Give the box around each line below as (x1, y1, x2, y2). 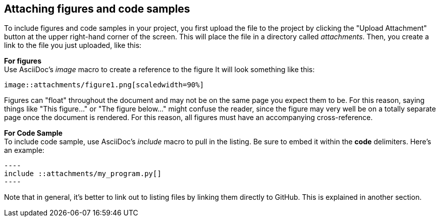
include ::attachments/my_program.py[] (4, 170, 161, 178)
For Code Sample (4, 129, 63, 138)
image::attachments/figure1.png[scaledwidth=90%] (4, 81, 204, 89)
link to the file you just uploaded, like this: (4, 41, 142, 50)
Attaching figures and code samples (4, 3, 190, 15)
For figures (4, 57, 41, 66)
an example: (4, 146, 44, 155)
